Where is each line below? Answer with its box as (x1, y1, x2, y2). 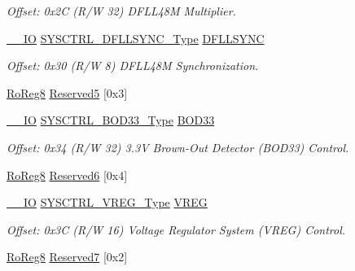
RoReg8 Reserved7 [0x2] (7, 248, 128, 265)
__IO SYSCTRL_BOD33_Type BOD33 (7, 111, 215, 129)
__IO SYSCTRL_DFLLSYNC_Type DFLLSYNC (7, 29, 265, 46)
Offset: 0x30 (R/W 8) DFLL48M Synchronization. (7, 57, 259, 74)
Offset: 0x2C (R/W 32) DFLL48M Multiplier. (7, 2, 236, 19)
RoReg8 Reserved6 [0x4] (7, 166, 128, 183)
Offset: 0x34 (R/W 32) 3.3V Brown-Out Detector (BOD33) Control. (7, 138, 349, 155)
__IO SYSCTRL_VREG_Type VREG (7, 194, 208, 211)
